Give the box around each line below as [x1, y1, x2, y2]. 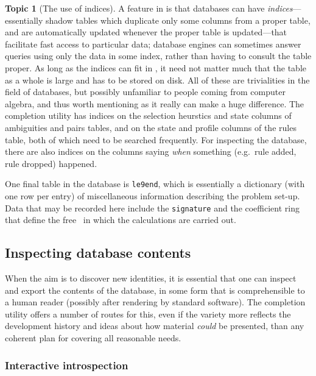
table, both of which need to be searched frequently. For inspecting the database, [5, 133, 307, 146]
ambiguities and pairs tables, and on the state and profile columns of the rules [5, 121, 297, 133]
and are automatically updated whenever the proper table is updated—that [5, 26, 287, 38]
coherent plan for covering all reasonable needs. [5, 331, 181, 344]
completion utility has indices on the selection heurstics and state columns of [5, 109, 292, 122]
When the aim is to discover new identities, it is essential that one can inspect [5, 272, 297, 285]
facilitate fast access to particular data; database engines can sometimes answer [5, 37, 301, 50]
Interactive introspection [5, 357, 128, 372]
